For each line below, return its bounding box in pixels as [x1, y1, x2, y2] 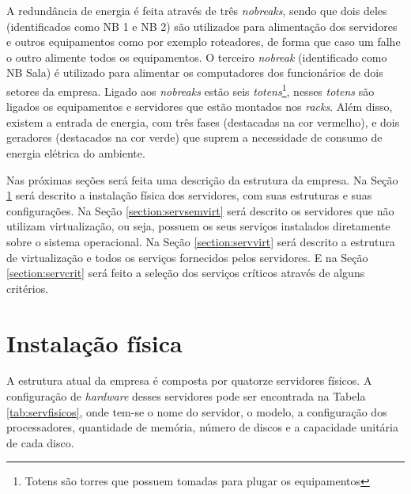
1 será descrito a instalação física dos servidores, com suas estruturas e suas [6, 187, 372, 203]
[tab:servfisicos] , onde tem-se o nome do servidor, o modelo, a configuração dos [6, 403, 387, 420]
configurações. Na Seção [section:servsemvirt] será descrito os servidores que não [6, 202, 394, 218]
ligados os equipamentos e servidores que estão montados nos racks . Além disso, [6, 98, 393, 115]
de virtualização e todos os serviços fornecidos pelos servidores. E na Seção [6, 249, 368, 265]
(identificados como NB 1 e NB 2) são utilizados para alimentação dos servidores [6, 17, 398, 34]
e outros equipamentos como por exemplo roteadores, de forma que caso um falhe [6, 33, 401, 50]
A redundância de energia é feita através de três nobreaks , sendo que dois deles [6, 2, 387, 18]
